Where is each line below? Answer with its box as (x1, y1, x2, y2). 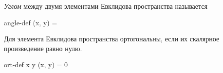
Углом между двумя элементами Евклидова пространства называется (4, 1, 207, 11)
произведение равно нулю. (4, 43, 82, 53)
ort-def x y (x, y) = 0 (4, 59, 68, 70)
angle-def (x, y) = (4, 17, 57, 27)
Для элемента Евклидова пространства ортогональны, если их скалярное (4, 34, 220, 44)
